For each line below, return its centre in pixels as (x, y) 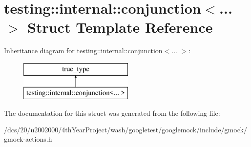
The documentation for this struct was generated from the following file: (112, 113)
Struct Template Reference (120, 27)
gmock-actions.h (28, 139)
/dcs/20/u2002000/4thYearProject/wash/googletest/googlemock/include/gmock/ (125, 129)
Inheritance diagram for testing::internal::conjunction (83, 51)
